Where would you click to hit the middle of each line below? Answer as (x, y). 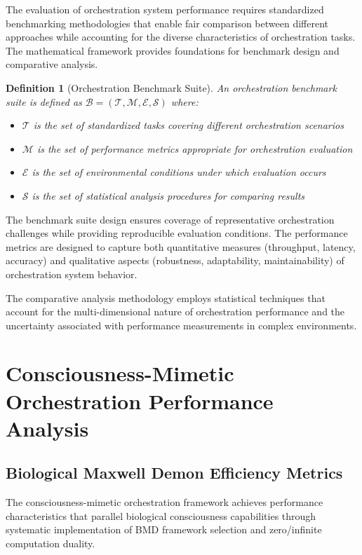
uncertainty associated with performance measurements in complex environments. (181, 325)
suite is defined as (44, 101)
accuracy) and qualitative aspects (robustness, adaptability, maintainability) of (175, 260)
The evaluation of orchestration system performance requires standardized (165, 9)
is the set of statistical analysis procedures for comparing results (168, 195)
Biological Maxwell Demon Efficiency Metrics (174, 473)
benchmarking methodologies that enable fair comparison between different (167, 23)
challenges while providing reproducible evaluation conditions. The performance (177, 233)
